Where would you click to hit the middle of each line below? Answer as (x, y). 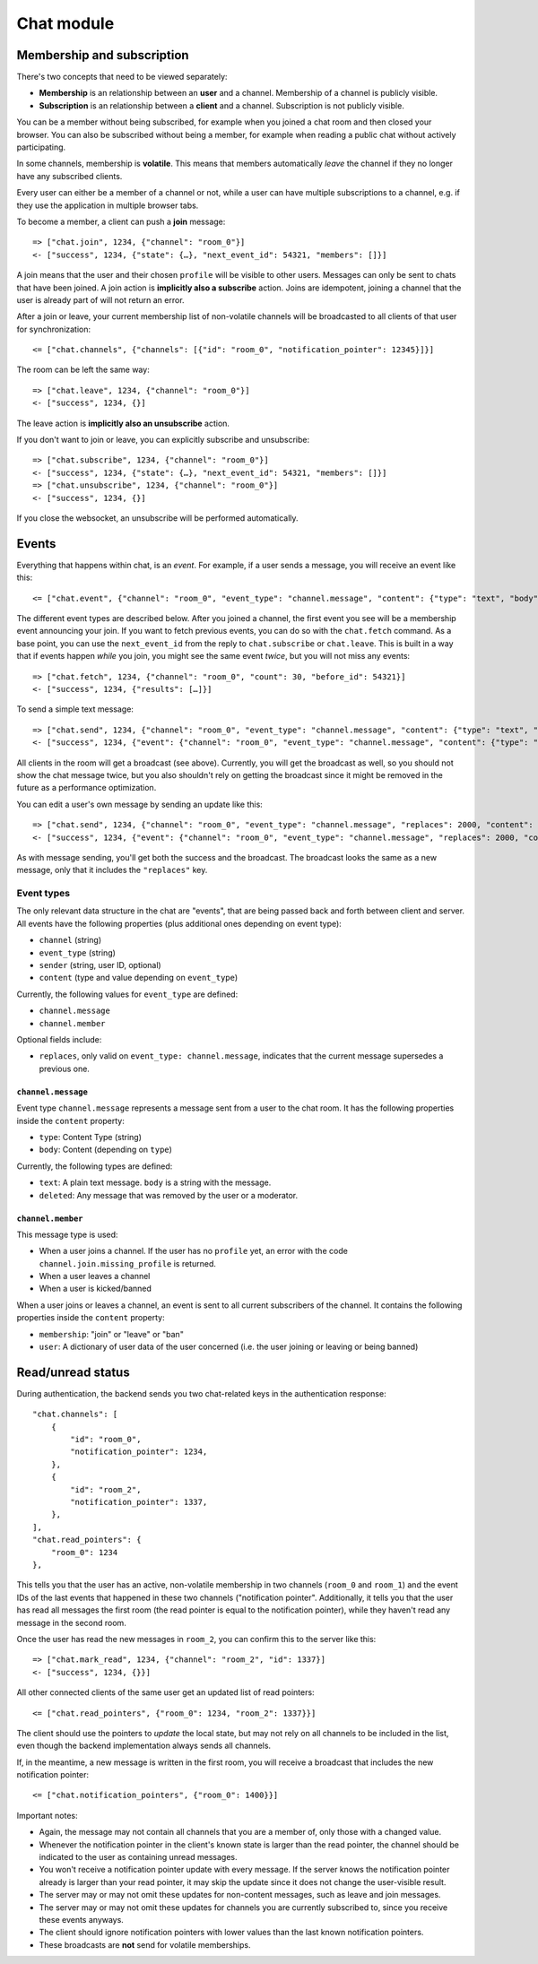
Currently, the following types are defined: (95, 1166)
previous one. (64, 1069)
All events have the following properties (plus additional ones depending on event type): (179, 923)
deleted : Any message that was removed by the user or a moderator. (169, 1195)
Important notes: (47, 1815)
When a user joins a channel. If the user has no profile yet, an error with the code (194, 1251)
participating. (41, 147)
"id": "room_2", (106, 1489)
